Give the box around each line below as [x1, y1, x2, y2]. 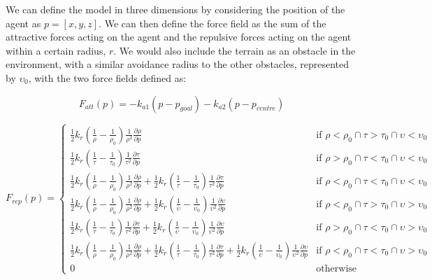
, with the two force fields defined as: [28, 70, 187, 85]
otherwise [316, 264, 357, 274]
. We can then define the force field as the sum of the [99, 15, 326, 30]
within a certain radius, [6, 43, 106, 57]
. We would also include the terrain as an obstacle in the [113, 43, 356, 57]
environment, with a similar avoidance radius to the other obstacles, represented [6, 57, 349, 71]
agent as [6, 15, 41, 30]
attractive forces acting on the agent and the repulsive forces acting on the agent [6, 29, 352, 44]
